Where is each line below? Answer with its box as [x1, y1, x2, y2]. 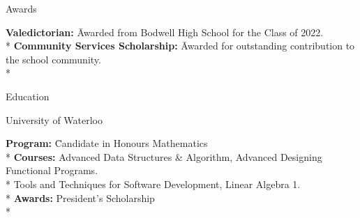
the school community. [6, 52, 101, 66]
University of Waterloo [6, 112, 103, 127]
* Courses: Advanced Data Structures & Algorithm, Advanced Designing [6, 149, 322, 164]
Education [6, 88, 50, 103]
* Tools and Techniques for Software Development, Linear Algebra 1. [6, 176, 301, 191]
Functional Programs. [6, 163, 98, 178]
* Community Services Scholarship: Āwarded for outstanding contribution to [6, 38, 355, 53]
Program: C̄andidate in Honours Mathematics [6, 136, 208, 150]
